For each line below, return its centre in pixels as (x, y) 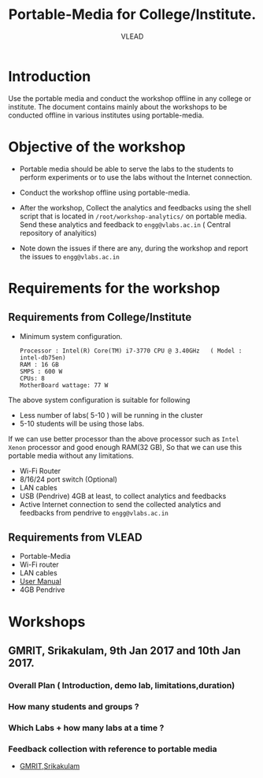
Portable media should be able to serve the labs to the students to (126, 169)
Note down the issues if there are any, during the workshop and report (133, 248)
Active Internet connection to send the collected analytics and (120, 504)
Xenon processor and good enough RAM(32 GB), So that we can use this (125, 447)
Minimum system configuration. (71, 336)
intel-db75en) (43, 357)
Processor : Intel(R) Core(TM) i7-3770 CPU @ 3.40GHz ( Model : (131, 351)
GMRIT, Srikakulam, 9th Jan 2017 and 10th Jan (125, 651)
